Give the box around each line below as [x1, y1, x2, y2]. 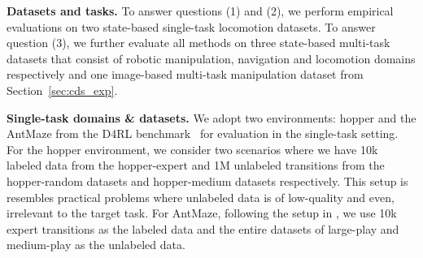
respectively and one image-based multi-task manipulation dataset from [7, 66, 364, 83]
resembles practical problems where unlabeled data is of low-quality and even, [7, 188, 395, 205]
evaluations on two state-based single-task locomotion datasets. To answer [7, 18, 376, 35]
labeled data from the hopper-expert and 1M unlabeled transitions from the [7, 157, 385, 174]
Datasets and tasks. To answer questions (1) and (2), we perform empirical [7, 2, 394, 19]
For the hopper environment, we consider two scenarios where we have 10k [7, 140, 378, 157]
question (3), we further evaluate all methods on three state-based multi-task [7, 34, 390, 51]
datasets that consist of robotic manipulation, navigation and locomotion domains [7, 49, 416, 67]
